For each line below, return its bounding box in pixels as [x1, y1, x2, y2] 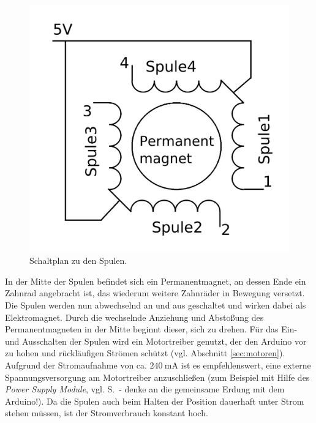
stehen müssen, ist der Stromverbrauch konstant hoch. [5, 406, 208, 419]
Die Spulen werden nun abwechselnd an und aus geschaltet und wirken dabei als [5, 299, 306, 312]
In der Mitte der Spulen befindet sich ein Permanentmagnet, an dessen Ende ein [5, 274, 306, 287]
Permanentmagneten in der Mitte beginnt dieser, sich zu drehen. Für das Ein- [5, 323, 298, 335]
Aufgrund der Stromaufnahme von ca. [5, 359, 147, 372]
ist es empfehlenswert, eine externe [181, 359, 311, 372]
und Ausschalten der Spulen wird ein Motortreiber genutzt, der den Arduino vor [5, 334, 307, 347]
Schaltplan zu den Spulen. [29, 254, 127, 267]
